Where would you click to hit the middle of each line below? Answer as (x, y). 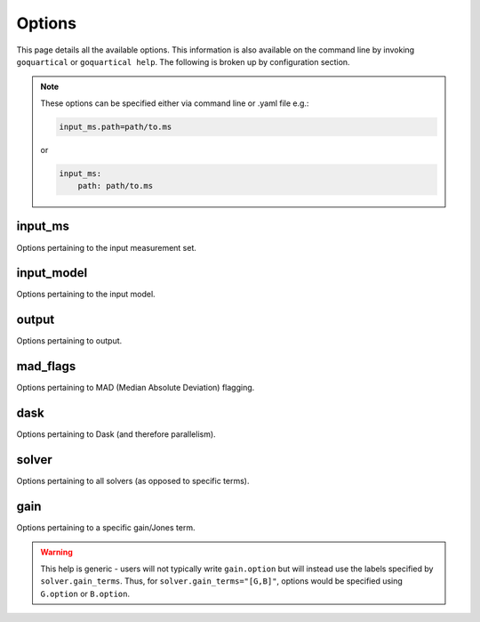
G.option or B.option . (85, 594)
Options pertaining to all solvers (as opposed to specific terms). (133, 481)
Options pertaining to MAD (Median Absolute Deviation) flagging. (136, 388)
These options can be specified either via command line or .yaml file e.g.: (175, 103)
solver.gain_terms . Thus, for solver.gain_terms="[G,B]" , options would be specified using (222, 581)
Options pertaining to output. (69, 341)
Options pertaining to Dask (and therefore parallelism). (116, 434)
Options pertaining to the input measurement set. (107, 247)
